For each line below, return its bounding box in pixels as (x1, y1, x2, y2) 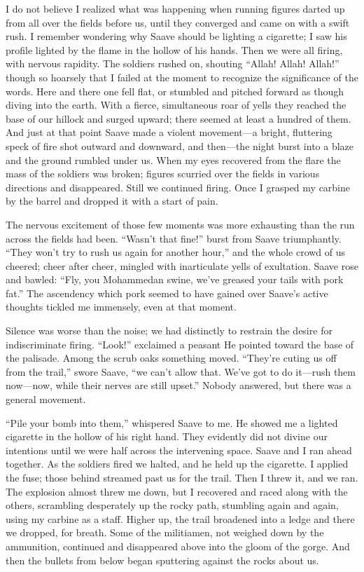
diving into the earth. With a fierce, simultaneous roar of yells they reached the (6, 97, 346, 112)
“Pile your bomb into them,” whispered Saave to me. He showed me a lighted (6, 415, 338, 430)
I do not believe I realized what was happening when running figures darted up (6, 1, 345, 15)
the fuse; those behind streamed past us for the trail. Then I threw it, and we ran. (6, 470, 358, 484)
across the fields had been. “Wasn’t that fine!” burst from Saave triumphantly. (6, 231, 342, 245)
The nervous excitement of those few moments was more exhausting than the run (6, 217, 355, 231)
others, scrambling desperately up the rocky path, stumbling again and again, (6, 498, 339, 512)
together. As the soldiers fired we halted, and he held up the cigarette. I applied (6, 456, 349, 471)
